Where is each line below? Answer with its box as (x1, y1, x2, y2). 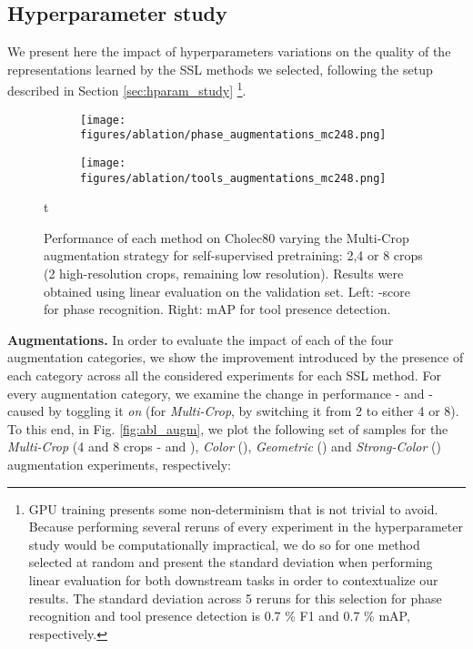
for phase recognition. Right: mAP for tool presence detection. (44, 299, 391, 319)
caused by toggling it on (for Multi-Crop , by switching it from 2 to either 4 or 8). (7, 401, 459, 421)
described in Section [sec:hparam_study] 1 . (7, 78, 247, 100)
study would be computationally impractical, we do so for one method (28, 534, 420, 553)
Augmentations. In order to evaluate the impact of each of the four (7, 330, 394, 349)
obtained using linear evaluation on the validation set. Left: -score (44, 281, 411, 300)
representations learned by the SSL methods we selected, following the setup (7, 59, 433, 78)
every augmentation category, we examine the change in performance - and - (7, 383, 433, 402)
